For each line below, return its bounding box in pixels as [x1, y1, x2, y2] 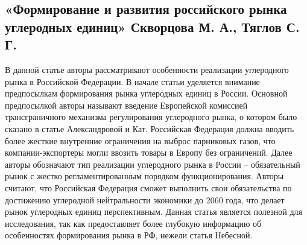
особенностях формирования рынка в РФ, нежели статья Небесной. [5, 229, 253, 241]
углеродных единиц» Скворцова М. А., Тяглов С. [5, 17, 300, 36]
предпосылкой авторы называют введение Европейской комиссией [5, 98, 248, 111]
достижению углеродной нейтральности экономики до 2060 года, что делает [5, 193, 285, 206]
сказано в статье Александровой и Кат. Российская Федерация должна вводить [5, 122, 294, 135]
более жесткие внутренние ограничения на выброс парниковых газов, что [5, 134, 276, 147]
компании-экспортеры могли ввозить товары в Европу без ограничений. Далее [5, 146, 293, 159]
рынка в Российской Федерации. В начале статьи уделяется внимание [5, 75, 260, 87]
